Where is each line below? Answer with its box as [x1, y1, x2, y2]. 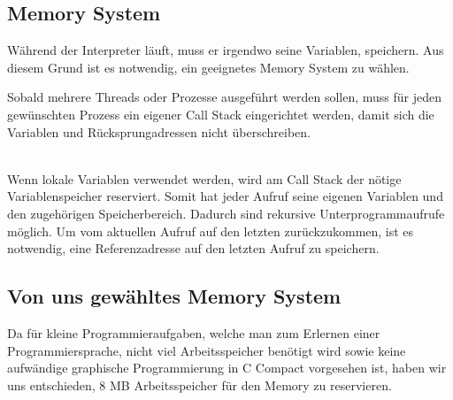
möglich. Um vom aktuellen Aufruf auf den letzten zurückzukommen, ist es [7, 221, 414, 240]
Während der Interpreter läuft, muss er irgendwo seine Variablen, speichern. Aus [7, 41, 444, 59]
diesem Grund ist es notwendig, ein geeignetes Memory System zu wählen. [7, 58, 410, 76]
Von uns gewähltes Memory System [7, 282, 342, 310]
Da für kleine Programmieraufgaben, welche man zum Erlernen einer [7, 323, 380, 342]
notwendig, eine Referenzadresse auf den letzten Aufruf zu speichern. [7, 239, 380, 258]
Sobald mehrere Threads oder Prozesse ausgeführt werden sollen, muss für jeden [7, 88, 442, 106]
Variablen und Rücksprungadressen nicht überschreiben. [7, 122, 311, 141]
